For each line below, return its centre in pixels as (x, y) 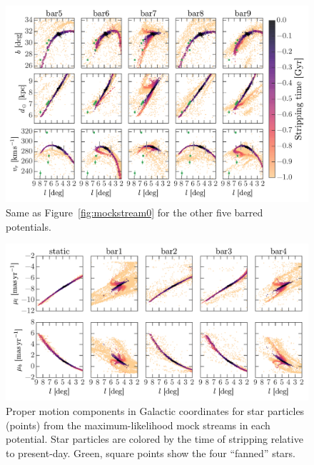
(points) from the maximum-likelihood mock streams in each (138, 425)
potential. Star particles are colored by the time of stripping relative (155, 439)
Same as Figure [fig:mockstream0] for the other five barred (135, 212)
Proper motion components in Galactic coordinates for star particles (155, 411)
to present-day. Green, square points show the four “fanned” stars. (151, 452)
